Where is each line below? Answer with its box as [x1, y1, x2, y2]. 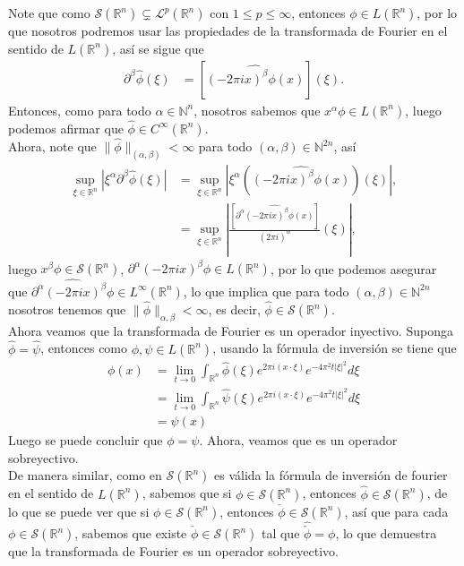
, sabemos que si [142, 484, 232, 502]
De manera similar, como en [8, 466, 162, 485]
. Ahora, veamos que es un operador [199, 431, 398, 450]
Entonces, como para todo [8, 100, 151, 119]
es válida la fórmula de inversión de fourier [213, 466, 448, 485]
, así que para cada [344, 502, 449, 520]
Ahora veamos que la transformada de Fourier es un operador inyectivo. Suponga [8, 321, 453, 339]
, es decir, [208, 300, 261, 318]
